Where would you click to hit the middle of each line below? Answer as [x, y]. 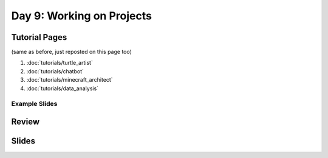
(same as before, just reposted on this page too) [71, 52]
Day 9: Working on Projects [81, 16]
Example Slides [34, 104]
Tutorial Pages [39, 37]
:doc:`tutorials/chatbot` [55, 71]
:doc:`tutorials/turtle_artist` [60, 63]
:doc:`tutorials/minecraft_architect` [70, 80]
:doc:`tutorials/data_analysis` [63, 88]
